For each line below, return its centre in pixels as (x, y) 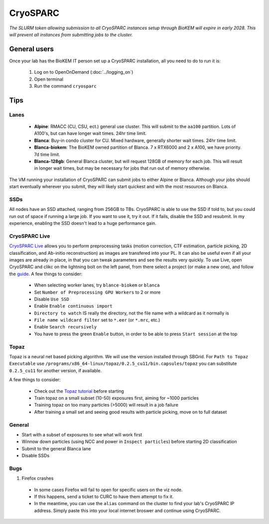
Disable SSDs (36, 456)
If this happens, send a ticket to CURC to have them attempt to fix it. (104, 496)
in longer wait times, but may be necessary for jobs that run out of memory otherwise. (123, 168)
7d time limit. (47, 154)
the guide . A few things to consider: (46, 274)
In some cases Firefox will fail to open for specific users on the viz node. (108, 490)
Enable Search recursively (66, 327)
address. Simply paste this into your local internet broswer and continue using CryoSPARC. (128, 511)
